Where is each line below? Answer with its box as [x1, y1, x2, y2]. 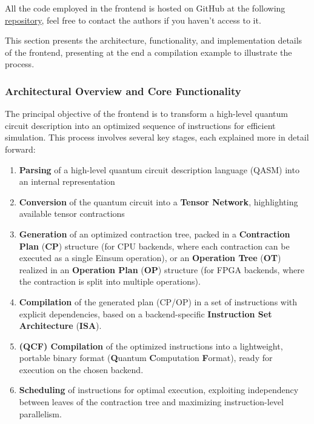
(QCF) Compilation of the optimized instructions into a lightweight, [19, 339, 283, 352]
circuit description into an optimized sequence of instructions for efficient [5, 119, 276, 131]
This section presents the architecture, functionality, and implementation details [5, 34, 302, 47]
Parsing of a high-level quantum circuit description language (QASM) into [19, 163, 299, 176]
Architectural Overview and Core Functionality [5, 83, 241, 98]
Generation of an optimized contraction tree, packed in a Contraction [19, 227, 290, 240]
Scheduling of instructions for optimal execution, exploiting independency [19, 383, 299, 396]
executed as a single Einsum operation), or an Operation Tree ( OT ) [19, 251, 281, 264]
